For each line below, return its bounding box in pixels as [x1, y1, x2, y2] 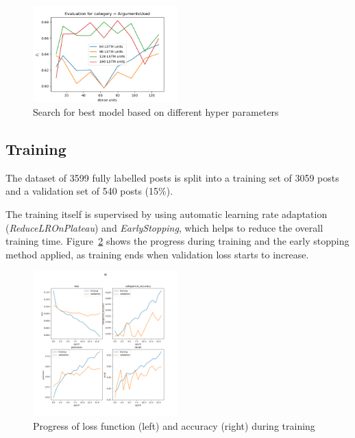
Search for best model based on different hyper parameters [33, 104, 279, 119]
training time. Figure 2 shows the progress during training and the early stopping [5, 234, 350, 248]
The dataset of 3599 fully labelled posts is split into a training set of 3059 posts [5, 170, 339, 184]
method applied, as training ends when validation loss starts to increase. [5, 247, 309, 261]
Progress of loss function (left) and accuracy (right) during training [33, 418, 315, 433]
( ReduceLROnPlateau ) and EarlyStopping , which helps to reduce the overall [5, 220, 323, 234]
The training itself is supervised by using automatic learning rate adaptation [5, 206, 328, 221]
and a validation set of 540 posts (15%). [5, 184, 173, 198]
